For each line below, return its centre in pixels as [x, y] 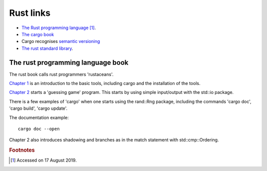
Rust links [30, 13]
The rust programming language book [69, 63]
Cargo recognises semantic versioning [61, 42]
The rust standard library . [47, 48]
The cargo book [38, 34]
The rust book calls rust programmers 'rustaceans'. [61, 74]
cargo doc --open [39, 129]
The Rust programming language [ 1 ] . [59, 28]
